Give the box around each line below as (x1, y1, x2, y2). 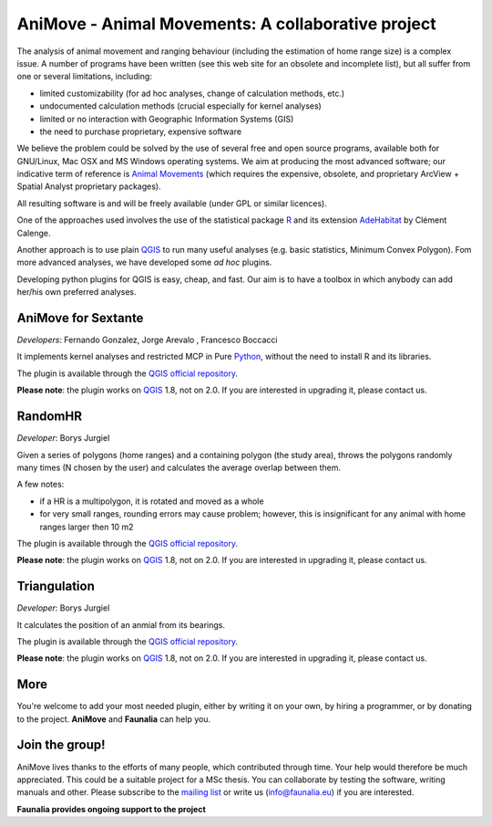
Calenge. (16, 227, 51, 238)
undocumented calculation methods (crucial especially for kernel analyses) (39, 100, 323, 111)
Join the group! (16, 737, 106, 753)
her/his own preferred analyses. (16, 287, 137, 298)
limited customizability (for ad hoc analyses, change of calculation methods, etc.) (39, 88, 345, 99)
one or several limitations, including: (16, 71, 152, 82)
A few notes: (16, 479, 65, 490)
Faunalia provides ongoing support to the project (16, 803, 207, 814)
